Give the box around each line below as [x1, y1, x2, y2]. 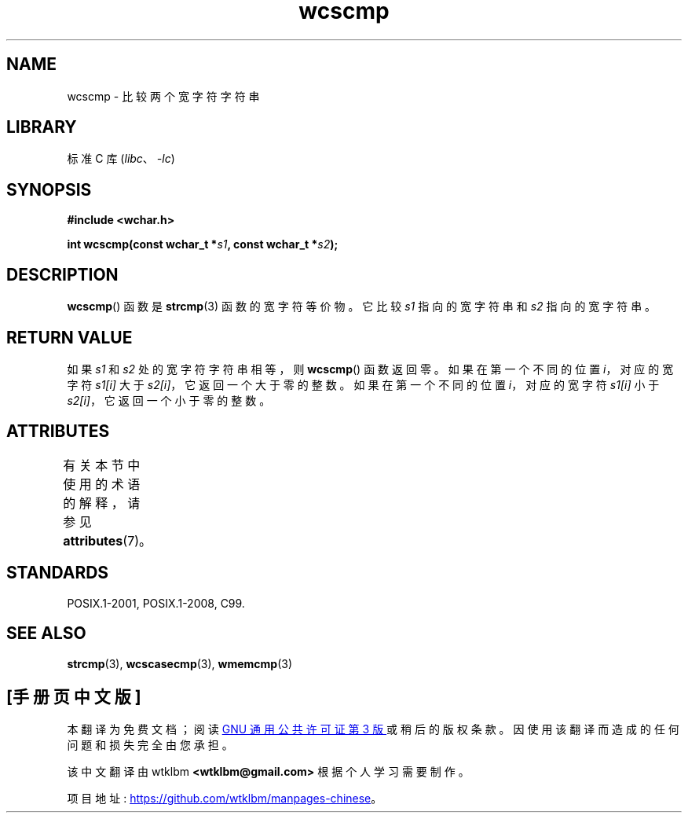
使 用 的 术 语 [63, 476, 141, 492]
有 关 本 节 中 [63, 457, 141, 473]
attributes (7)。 [63, 532, 152, 549]
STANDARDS [6, 563, 109, 583]
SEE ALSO [6, 623, 86, 644]
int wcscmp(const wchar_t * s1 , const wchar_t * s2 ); [67, 237, 339, 252]
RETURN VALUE [6, 327, 133, 347]
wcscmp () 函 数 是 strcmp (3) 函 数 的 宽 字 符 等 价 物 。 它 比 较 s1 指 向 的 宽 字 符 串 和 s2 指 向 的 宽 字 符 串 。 [67, 299, 657, 314]
